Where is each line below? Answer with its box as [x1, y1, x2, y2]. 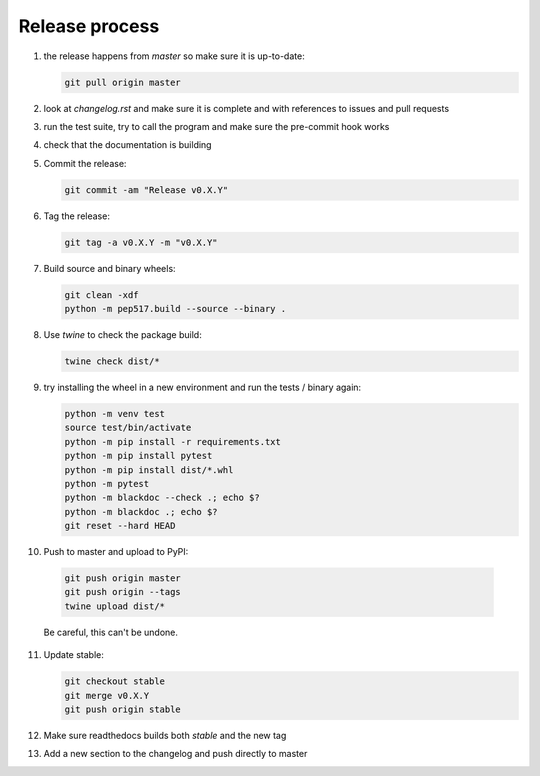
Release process [18, 15, 160, 37]
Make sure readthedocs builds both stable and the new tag [43, 729, 287, 741]
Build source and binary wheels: [43, 262, 176, 274]
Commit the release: [43, 157, 127, 169]
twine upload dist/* [64, 600, 165, 612]
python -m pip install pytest [64, 450, 213, 462]
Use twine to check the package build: [43, 328, 202, 340]
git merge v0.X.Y [64, 690, 150, 701]
